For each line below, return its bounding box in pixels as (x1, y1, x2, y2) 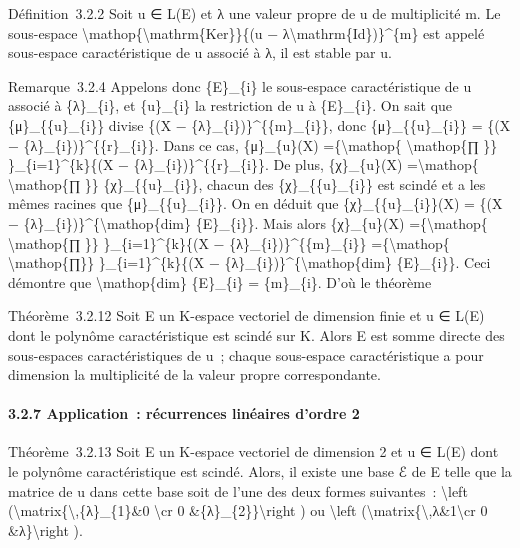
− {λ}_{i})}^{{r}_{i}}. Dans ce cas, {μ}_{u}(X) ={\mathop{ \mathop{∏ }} (8, 134, 498, 155)
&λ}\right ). (8, 519, 83, 540)
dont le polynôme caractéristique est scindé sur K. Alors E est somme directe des (8, 324, 505, 345)
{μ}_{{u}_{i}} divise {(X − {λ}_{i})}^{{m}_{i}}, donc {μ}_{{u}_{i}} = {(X (8, 114, 511, 135)
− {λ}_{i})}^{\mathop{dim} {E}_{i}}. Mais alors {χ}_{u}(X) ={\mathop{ (8, 212, 488, 233)
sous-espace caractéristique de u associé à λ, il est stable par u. (8, 42, 392, 63)
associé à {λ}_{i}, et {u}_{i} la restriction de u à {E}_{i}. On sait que (8, 95, 453, 116)
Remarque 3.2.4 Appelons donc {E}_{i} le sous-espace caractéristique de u (8, 75, 472, 96)
